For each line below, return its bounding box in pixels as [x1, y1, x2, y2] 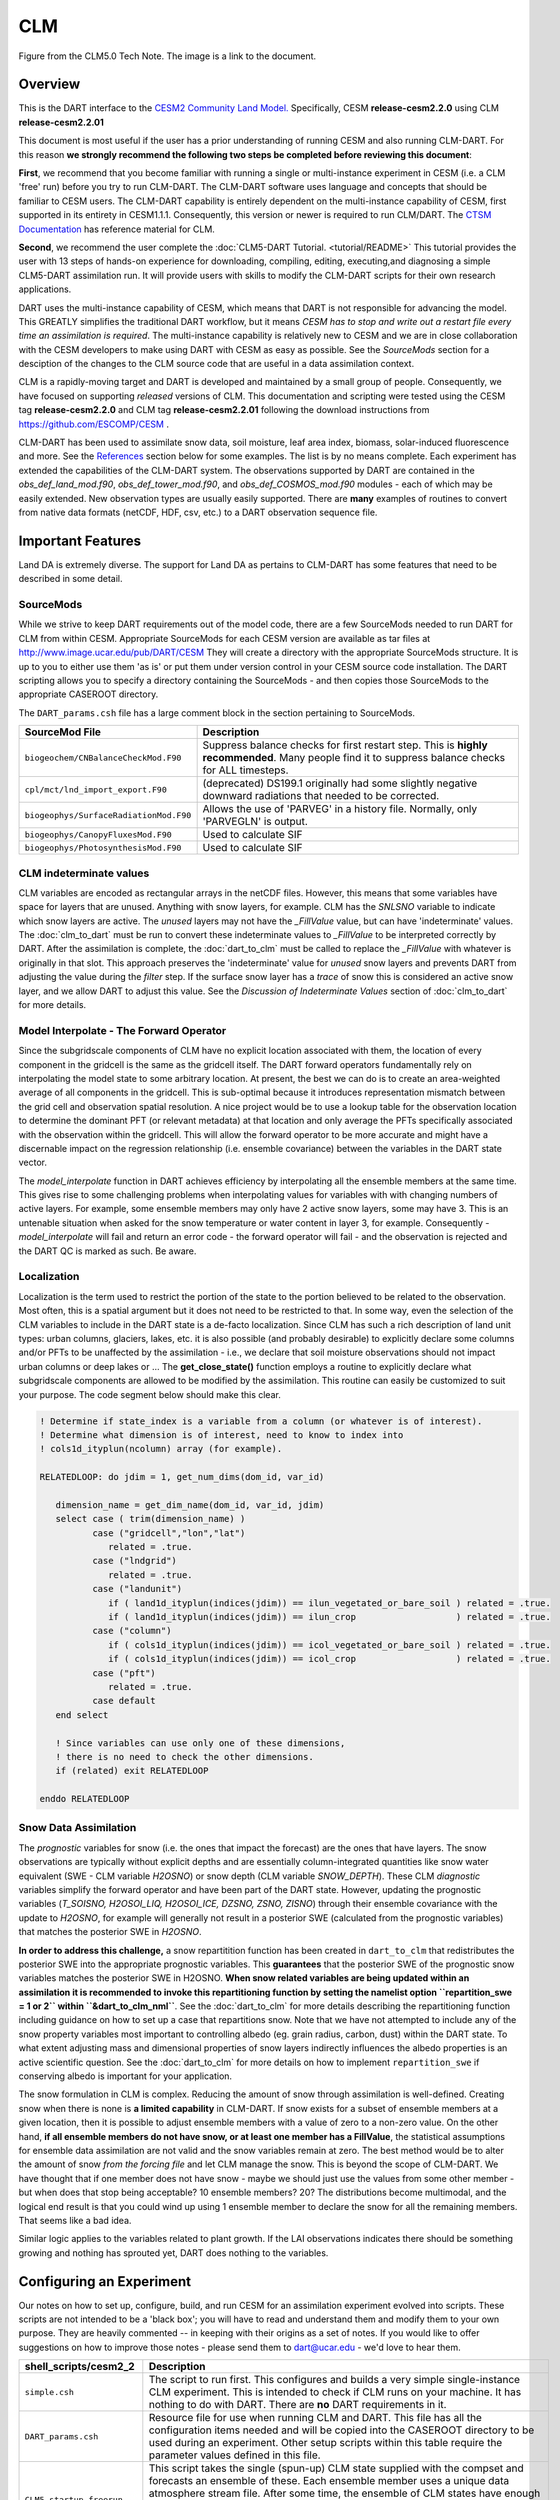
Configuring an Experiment [18, 2273, 192, 2290]
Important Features [18, 532, 142, 549]
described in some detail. [18, 573, 123, 585]
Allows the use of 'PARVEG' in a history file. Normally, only [202, 802, 478, 816]
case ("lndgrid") [91, 1555, 177, 1567]
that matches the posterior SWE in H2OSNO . [18, 1926, 202, 1938]
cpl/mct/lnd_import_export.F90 [24, 784, 167, 795]
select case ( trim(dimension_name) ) [55, 1513, 246, 1525]
